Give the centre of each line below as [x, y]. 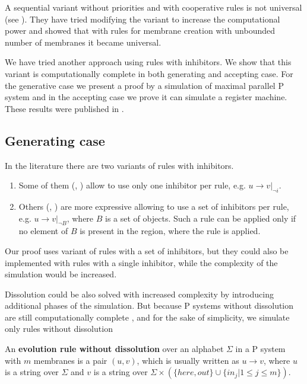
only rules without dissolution [59, 329]
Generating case [55, 140]
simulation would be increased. [61, 274]
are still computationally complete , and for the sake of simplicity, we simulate [147, 317]
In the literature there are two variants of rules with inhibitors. [119, 165]
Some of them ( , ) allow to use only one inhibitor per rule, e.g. [132, 185]
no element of [43, 231]
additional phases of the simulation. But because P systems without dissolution [149, 305]
